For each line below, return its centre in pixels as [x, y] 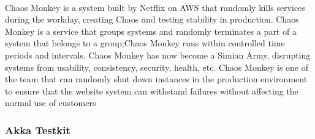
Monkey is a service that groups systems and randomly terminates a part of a [151, 31]
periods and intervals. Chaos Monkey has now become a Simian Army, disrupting [158, 55]
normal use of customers [51, 103]
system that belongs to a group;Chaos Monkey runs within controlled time [145, 43]
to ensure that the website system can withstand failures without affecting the [152, 91]
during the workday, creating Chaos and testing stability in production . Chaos [152, 19]
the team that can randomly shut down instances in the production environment [156, 79]
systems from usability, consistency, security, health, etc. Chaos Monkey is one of [157, 67]
